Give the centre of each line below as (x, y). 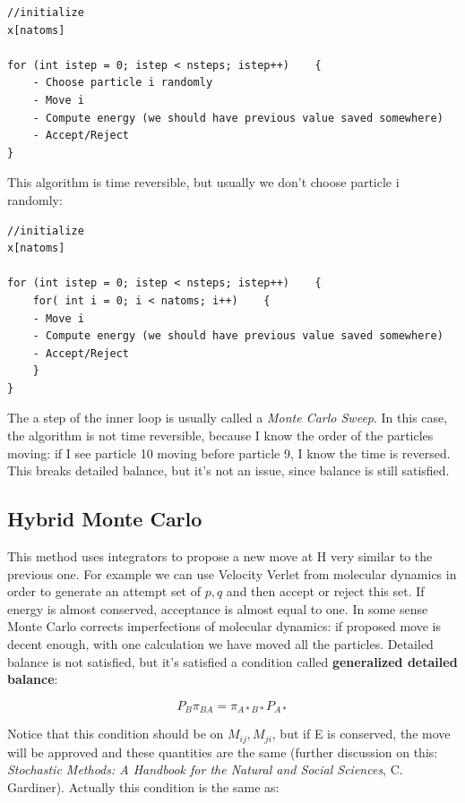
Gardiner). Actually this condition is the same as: (143, 786)
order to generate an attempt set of (104, 591)
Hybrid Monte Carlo (105, 519)
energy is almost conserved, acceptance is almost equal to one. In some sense (218, 608)
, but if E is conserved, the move (361, 734)
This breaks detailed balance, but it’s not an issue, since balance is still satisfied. (228, 470)
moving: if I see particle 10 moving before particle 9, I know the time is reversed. (229, 453)
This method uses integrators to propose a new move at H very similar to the (220, 556)
